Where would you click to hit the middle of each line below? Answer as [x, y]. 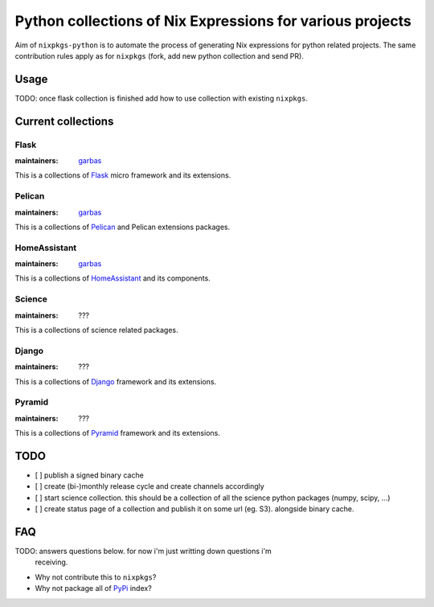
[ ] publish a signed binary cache [89, 475]
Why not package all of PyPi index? [93, 589]
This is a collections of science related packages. [96, 330]
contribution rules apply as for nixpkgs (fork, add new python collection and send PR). [160, 55]
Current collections [64, 121]
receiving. [51, 562]
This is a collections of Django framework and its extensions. [116, 381]
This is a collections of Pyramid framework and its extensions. [117, 433]
